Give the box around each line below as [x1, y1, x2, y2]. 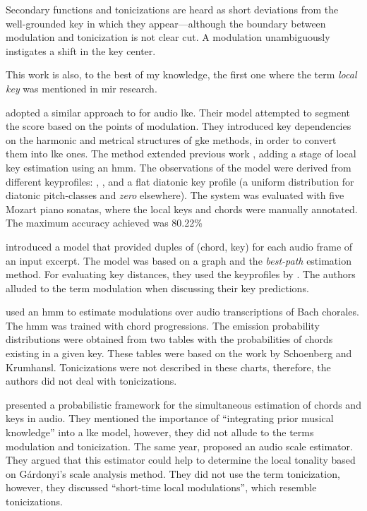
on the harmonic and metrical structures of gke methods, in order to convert [6, 132, 337, 147]
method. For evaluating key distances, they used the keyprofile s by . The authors [6, 267, 356, 282]
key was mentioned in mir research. [6, 80, 157, 95]
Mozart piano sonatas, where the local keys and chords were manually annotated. [6, 201, 358, 216]
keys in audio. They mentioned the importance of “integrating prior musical [6, 411, 334, 426]
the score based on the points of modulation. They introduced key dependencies [6, 119, 351, 133]
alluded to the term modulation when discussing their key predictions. [6, 280, 309, 295]
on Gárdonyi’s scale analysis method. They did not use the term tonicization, [6, 466, 340, 481]
